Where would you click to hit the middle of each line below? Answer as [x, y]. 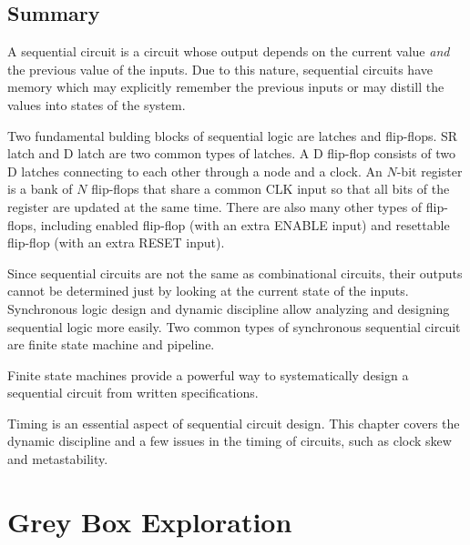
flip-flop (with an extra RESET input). [116, 242]
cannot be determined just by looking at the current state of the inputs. [208, 291]
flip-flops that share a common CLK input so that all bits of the [271, 189]
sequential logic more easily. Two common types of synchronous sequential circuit [234, 326]
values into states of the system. [97, 104]
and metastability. [58, 459]
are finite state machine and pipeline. [111, 344]
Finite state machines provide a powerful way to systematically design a [208, 374]
